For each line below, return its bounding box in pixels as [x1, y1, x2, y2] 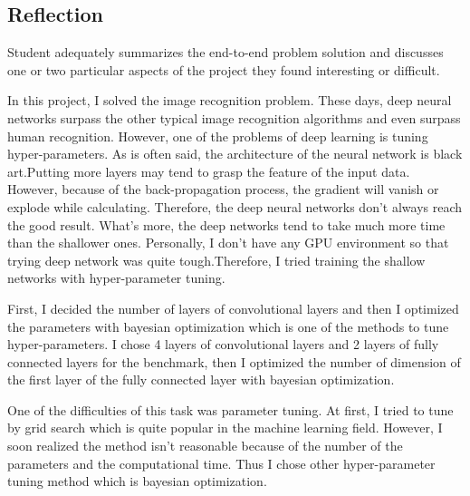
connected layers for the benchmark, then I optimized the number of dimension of [7, 352, 461, 371]
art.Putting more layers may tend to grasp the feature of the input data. [7, 161, 410, 180]
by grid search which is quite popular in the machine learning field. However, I [7, 418, 443, 437]
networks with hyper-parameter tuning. [7, 268, 225, 287]
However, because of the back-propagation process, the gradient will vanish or [7, 180, 439, 199]
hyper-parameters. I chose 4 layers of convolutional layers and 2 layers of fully [7, 335, 439, 354]
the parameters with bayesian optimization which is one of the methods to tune [7, 316, 449, 336]
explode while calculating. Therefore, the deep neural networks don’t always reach [7, 197, 463, 216]
